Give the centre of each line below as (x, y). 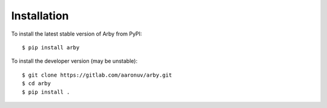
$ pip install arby (51, 47)
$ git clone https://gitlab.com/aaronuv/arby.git (97, 75)
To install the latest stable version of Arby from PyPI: (77, 34)
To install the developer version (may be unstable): (74, 61)
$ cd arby (36, 84)
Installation (40, 16)
